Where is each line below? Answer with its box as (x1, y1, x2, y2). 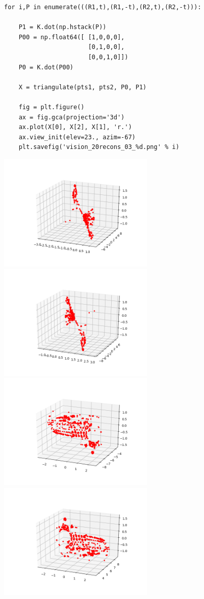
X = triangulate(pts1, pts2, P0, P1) (18, 83, 147, 91)
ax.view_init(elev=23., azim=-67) (18, 133, 136, 141)
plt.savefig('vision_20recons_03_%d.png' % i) (18, 143, 180, 151)
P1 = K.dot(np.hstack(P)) (18, 23, 107, 31)
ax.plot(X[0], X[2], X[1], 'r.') (18, 123, 132, 131)
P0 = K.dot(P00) (18, 63, 74, 71)
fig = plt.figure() (18, 103, 85, 111)
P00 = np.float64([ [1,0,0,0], (18, 33, 125, 41)
